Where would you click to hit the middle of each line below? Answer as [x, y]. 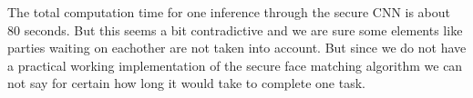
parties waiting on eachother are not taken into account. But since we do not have [237, 48]
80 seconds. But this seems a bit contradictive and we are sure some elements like [235, 29]
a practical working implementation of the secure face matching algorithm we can [235, 65]
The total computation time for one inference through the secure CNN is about [229, 12]
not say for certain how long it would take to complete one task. [186, 83]
